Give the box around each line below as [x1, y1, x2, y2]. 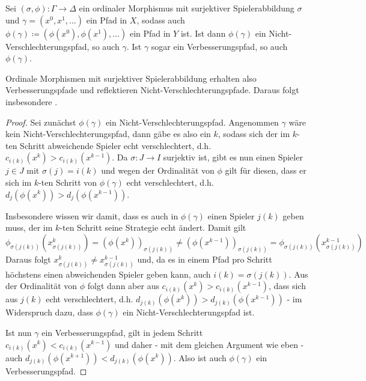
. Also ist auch [173, 351, 227, 364]
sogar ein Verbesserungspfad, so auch [151, 40, 288, 52]
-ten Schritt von [38, 175, 97, 188]
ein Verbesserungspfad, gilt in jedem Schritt [41, 326, 203, 338]
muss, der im [5, 221, 53, 234]
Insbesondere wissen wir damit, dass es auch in [5, 209, 178, 222]
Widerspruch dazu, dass [5, 306, 93, 319]
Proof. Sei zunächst [5, 115, 76, 128]
